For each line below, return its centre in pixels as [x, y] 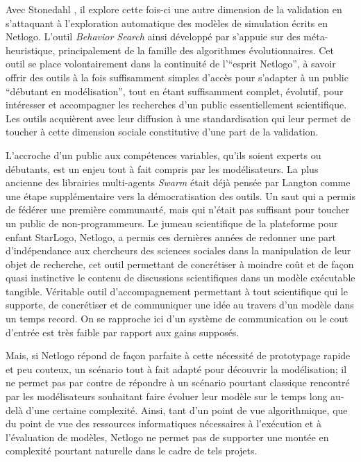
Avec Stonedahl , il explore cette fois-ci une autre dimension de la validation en [174, 9]
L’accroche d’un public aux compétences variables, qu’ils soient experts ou [163, 155]
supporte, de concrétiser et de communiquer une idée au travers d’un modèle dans [180, 305]
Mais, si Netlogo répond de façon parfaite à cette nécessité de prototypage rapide [178, 355]
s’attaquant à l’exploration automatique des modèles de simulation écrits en [167, 23]
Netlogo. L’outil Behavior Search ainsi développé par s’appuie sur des [153, 36]
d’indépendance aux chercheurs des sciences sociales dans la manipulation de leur [178, 250]
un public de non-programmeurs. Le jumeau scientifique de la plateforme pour [172, 223]
